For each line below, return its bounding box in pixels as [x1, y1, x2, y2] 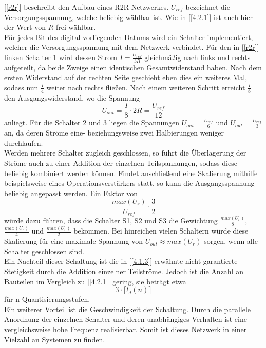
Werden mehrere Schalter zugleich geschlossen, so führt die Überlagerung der [4, 147, 246, 158]
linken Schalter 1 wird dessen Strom [4, 51, 117, 62]
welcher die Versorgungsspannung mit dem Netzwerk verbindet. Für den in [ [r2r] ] [4, 42, 259, 52]
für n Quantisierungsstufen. [4, 294, 90, 304]
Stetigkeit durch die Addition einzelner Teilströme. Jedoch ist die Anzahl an [4, 266, 243, 277]
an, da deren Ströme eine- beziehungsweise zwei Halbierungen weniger [4, 127, 224, 138]
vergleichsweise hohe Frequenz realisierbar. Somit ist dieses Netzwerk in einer [4, 324, 247, 334]
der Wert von [4, 22, 46, 32]
